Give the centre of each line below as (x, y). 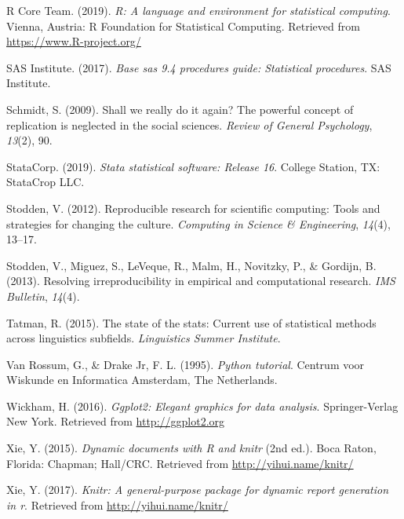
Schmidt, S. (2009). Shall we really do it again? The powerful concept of (180, 109)
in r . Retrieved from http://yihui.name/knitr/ (117, 504)
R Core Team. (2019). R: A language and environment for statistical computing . (198, 10)
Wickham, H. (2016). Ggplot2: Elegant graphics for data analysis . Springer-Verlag (202, 406)
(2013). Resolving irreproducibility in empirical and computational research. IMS (201, 281)
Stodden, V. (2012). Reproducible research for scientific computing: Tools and (193, 208)
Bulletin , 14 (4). (43, 296)
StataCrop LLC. (45, 182)
